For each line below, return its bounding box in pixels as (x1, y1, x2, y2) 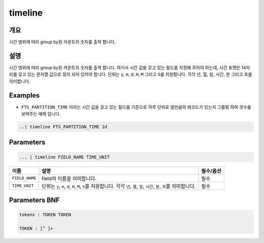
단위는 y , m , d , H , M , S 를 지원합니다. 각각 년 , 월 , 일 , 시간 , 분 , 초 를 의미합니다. (42, 183, 196, 190)
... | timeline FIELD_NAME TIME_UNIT (19, 154, 110, 160)
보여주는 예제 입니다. (21, 111, 61, 117)
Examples (9, 91, 40, 99)
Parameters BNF (9, 196, 60, 204)
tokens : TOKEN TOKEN (19, 212, 71, 218)
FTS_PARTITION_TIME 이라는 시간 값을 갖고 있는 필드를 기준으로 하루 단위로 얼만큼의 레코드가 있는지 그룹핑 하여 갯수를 (21, 104, 251, 110)
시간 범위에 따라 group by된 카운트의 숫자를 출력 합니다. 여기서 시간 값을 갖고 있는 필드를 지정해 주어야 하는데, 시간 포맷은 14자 (9, 64, 250, 71)
